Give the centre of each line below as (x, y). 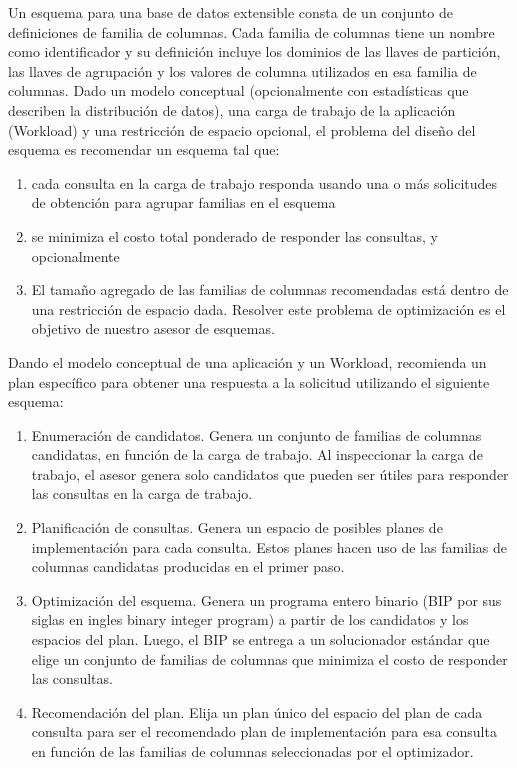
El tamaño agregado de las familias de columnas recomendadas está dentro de (270, 289)
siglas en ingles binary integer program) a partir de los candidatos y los (250, 619)
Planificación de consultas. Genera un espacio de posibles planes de (237, 527)
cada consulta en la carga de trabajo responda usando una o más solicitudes (264, 182)
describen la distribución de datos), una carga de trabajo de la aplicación (232, 109)
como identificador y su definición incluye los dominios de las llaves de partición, (254, 51)
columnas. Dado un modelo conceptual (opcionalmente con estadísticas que (238, 90)
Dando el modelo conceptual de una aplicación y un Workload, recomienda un (247, 361)
